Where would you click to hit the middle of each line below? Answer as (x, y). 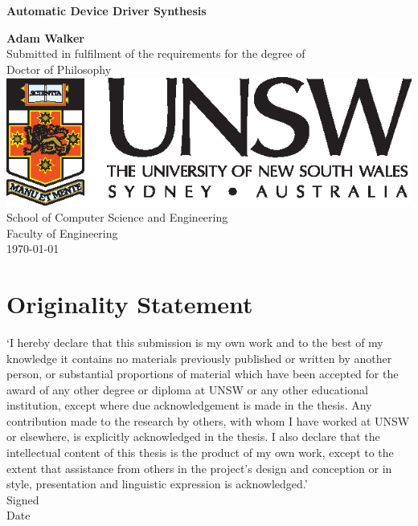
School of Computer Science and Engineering (117, 217)
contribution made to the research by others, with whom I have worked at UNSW (208, 420)
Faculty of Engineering (62, 232)
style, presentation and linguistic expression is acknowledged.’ (157, 484)
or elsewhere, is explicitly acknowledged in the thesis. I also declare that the (193, 436)
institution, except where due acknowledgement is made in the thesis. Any (189, 405)
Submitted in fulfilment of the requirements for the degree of (156, 53)
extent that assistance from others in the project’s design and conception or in (199, 468)
